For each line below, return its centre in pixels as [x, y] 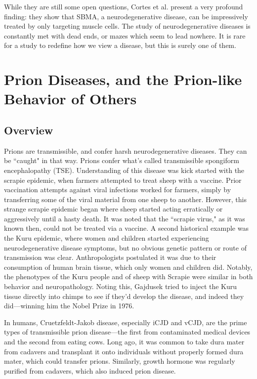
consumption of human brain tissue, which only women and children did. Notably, [128, 267]
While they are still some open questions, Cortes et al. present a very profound [124, 6]
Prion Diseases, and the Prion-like [123, 79]
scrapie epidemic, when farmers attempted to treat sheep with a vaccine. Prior [123, 180]
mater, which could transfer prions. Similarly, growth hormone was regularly [120, 361]
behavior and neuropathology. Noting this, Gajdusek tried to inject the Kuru [121, 286]
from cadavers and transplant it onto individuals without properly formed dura [124, 351]
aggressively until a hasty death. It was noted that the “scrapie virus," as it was [125, 218]
